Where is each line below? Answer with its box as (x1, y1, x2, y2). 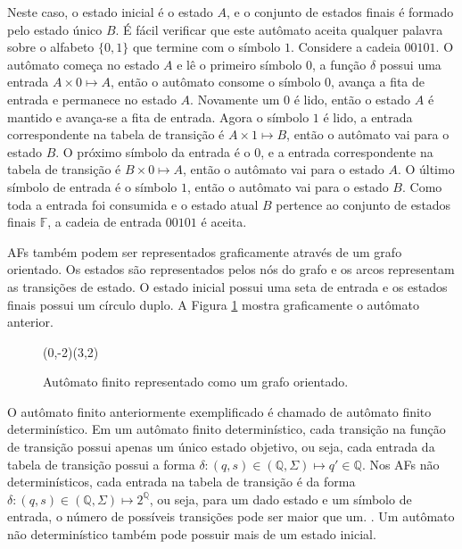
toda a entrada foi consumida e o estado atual (7, 195, 259, 213)
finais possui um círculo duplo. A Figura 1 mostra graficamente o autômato (7, 295, 419, 313)
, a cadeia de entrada (47, 212, 162, 231)
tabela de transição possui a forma (7, 454, 195, 473)
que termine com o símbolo (132, 37, 281, 56)
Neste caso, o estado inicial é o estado (7, 3, 213, 21)
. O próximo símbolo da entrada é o (55, 142, 251, 161)
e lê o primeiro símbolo (177, 54, 302, 73)
